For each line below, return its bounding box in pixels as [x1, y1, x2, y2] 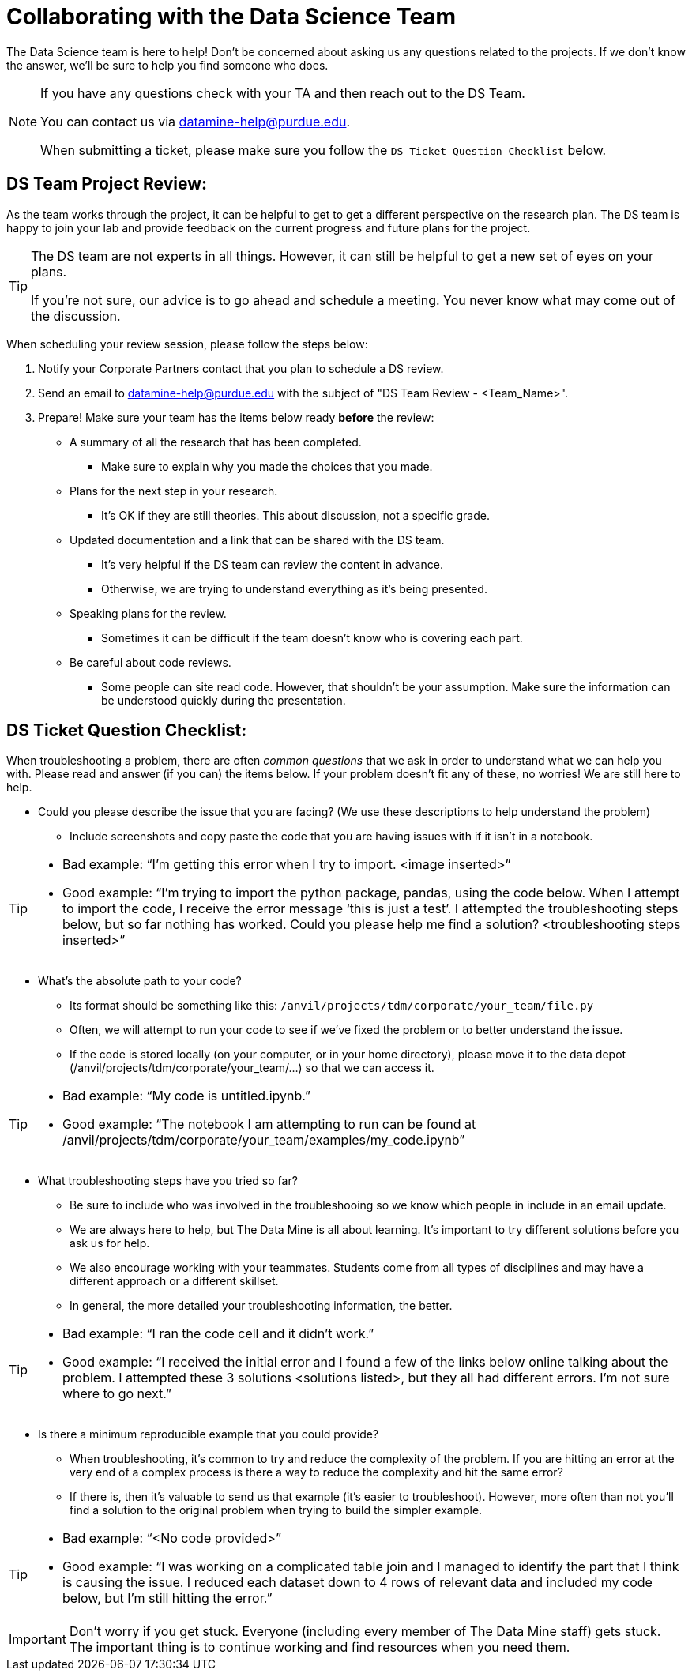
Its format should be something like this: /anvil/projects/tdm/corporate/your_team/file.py [70, 998, 594, 1013]
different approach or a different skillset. [70, 1274, 279, 1288]
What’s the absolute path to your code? [38, 974, 242, 988]
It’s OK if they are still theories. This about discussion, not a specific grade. [101, 508, 490, 522]
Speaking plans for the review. [70, 606, 227, 620]
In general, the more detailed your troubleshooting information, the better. [70, 1299, 453, 1313]
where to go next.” [62, 1386, 171, 1402]
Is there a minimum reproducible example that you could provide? [38, 1427, 379, 1442]
